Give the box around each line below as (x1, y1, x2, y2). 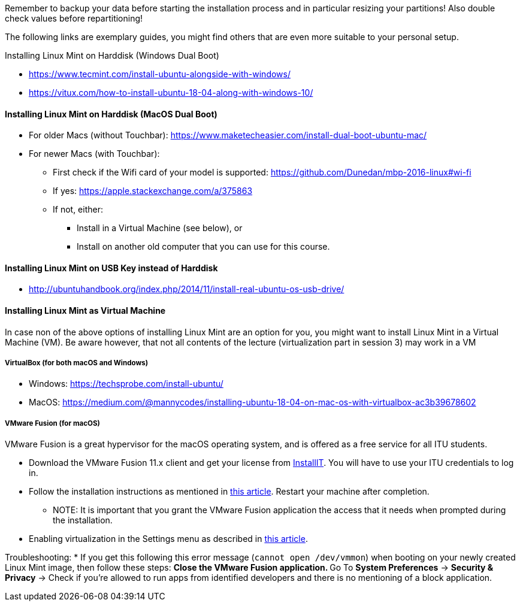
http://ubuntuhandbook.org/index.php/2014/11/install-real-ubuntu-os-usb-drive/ (29, 284, 344, 295)
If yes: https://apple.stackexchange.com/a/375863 (53, 186, 253, 196)
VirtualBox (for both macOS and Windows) (5, 359, 149, 368)
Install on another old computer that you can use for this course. (77, 241, 330, 252)
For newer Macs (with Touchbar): (29, 149, 160, 159)
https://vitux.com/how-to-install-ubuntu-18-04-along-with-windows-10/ (29, 87, 313, 98)
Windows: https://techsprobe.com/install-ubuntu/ (29, 378, 223, 389)
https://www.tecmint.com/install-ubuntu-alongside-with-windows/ (29, 69, 291, 79)
